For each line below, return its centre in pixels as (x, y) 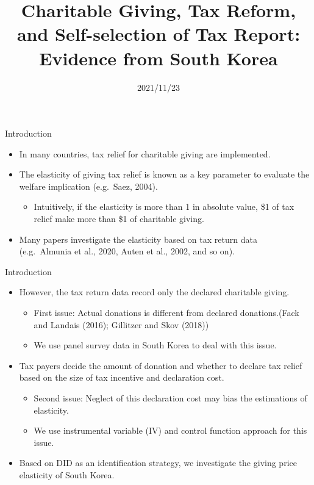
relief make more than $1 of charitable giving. (119, 219)
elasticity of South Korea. (67, 474)
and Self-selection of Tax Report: (159, 34)
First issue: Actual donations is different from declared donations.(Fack (166, 313)
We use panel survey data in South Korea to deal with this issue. (155, 345)
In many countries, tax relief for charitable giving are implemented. (145, 153)
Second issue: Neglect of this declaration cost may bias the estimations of (170, 398)
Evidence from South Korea (159, 58)
